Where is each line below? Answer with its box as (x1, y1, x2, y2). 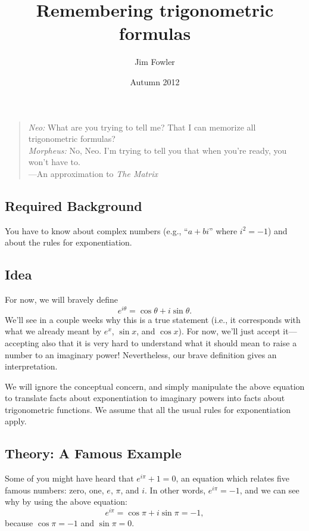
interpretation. (5, 360, 58, 372)
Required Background (5, 196, 142, 215)
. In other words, (145, 483, 206, 496)
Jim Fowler (135, 55, 175, 68)
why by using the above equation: (5, 495, 127, 508)
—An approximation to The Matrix (28, 167, 158, 179)
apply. (5, 415, 27, 427)
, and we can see (239, 483, 299, 496)
